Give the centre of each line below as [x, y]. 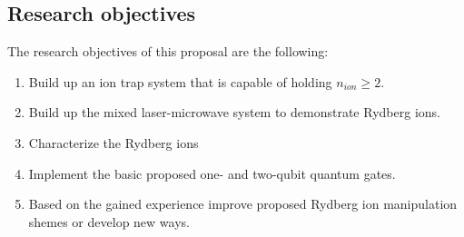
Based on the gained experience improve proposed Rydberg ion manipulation [243, 204]
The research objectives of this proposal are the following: [168, 51]
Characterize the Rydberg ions [114, 142]
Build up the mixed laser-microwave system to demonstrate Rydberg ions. [234, 112]
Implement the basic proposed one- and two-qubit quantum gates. [212, 173]
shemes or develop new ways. [109, 221]
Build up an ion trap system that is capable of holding [180, 81]
